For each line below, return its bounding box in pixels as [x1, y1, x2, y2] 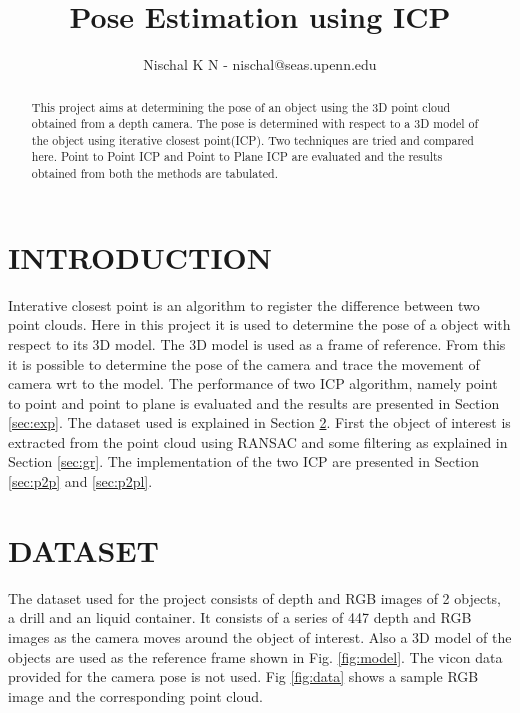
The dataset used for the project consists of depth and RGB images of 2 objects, [8, 587, 502, 608]
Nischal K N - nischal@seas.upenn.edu [143, 54, 377, 75]
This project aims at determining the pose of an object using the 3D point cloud [31, 98, 451, 115]
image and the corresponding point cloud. [8, 685, 263, 706]
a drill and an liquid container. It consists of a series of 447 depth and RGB [8, 607, 472, 628]
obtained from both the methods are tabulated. [31, 165, 279, 182]
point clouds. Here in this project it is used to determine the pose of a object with [8, 314, 511, 335]
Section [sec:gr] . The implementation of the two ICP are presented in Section [8, 451, 479, 472]
